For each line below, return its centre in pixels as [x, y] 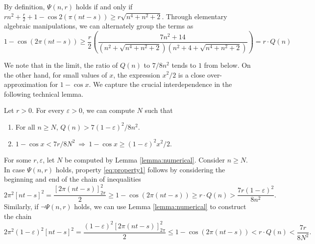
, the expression [137, 74]
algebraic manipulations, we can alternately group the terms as [99, 26]
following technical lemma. [44, 94]
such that [159, 110]
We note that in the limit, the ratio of [61, 65]
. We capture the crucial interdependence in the [160, 84]
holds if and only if [104, 6]
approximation [26, 84]
